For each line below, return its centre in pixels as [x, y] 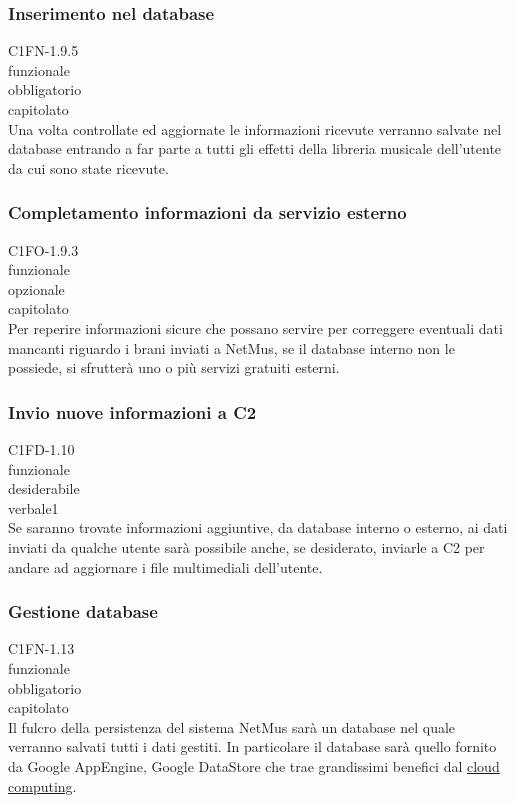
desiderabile [44, 488]
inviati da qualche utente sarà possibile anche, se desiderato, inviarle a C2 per [246, 546]
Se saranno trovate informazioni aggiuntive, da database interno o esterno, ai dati [258, 527]
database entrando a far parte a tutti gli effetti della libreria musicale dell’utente [255, 148]
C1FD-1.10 [41, 448]
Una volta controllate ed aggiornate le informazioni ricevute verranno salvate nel [255, 128]
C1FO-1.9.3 [43, 249]
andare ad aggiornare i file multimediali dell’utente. [165, 566]
